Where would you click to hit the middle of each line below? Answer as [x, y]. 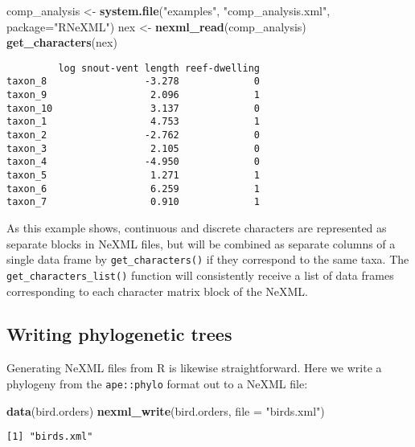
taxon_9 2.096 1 [133, 95]
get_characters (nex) [62, 42]
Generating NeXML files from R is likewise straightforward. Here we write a [194, 368]
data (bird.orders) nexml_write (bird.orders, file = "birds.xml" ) [166, 410]
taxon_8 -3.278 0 [133, 82]
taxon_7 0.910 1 [133, 202]
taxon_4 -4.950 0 [133, 162]
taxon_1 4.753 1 [133, 122]
